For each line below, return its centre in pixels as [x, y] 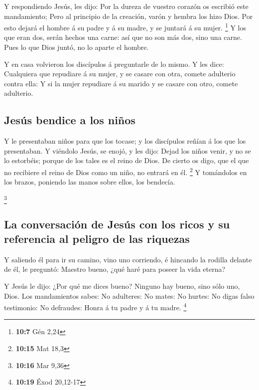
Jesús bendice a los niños [70, 120]
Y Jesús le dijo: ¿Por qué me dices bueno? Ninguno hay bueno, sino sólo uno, [122, 286]
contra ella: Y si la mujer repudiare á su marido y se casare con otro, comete [121, 83]
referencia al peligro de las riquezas [97, 238]
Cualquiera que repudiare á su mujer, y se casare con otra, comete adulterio [120, 74]
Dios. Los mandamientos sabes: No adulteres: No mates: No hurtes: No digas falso [129, 295]
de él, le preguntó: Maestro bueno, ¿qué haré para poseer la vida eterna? [115, 269]
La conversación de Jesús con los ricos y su [117, 224]
